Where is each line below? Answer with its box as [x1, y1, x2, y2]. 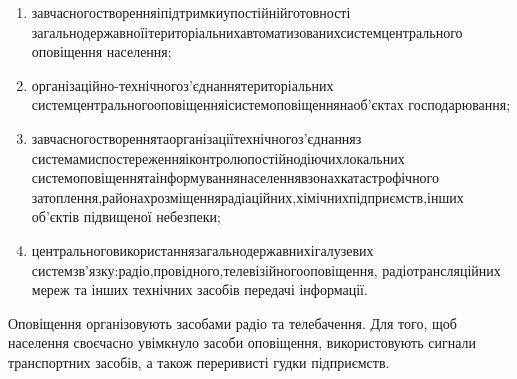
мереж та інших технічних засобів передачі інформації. [31, 279, 368, 300]
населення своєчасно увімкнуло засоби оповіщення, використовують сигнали [8, 332, 476, 353]
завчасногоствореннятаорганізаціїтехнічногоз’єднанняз [31, 127, 362, 148]
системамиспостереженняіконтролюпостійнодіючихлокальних [31, 147, 405, 168]
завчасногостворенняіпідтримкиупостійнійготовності [31, 2, 351, 22]
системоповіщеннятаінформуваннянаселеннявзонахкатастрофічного [31, 167, 440, 188]
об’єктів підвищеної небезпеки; [31, 206, 221, 227]
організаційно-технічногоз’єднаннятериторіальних [31, 74, 334, 95]
